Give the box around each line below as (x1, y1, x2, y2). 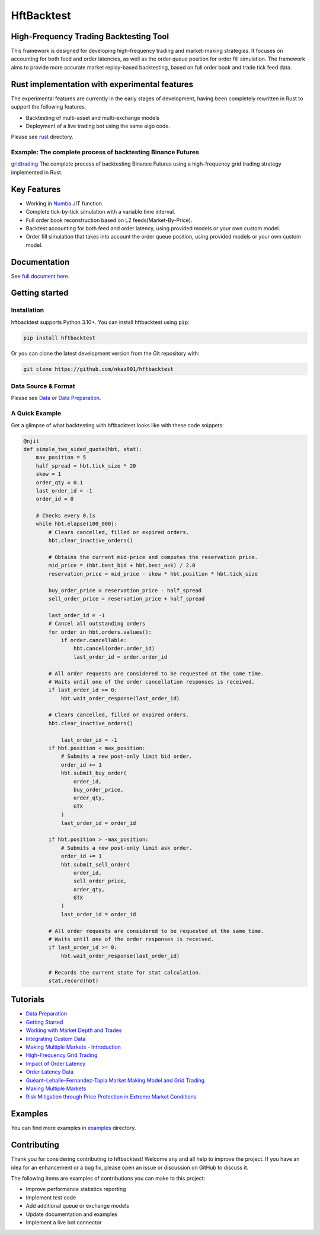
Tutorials (11, 995, 44, 1005)
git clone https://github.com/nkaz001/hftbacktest (23, 366, 174, 372)
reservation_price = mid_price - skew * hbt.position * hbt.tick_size (48, 570, 258, 577)
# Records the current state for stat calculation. (48, 969, 202, 976)
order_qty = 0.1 (36, 479, 83, 486)
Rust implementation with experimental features (11, 79, 194, 89)
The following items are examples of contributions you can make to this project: (11, 1174, 206, 1182)
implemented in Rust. (11, 169, 63, 176)
